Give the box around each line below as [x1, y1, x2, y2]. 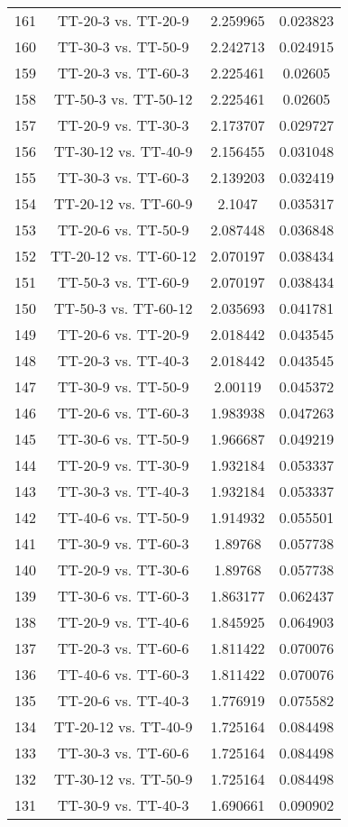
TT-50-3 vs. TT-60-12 [54, 298, 193, 318]
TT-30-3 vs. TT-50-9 [58, 36, 189, 57]
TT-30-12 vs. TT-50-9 [54, 768, 193, 789]
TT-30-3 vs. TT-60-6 [58, 742, 189, 763]
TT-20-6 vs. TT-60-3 [58, 402, 189, 423]
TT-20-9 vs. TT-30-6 [58, 559, 189, 580]
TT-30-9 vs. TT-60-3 [58, 533, 189, 554]
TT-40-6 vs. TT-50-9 [58, 507, 189, 528]
